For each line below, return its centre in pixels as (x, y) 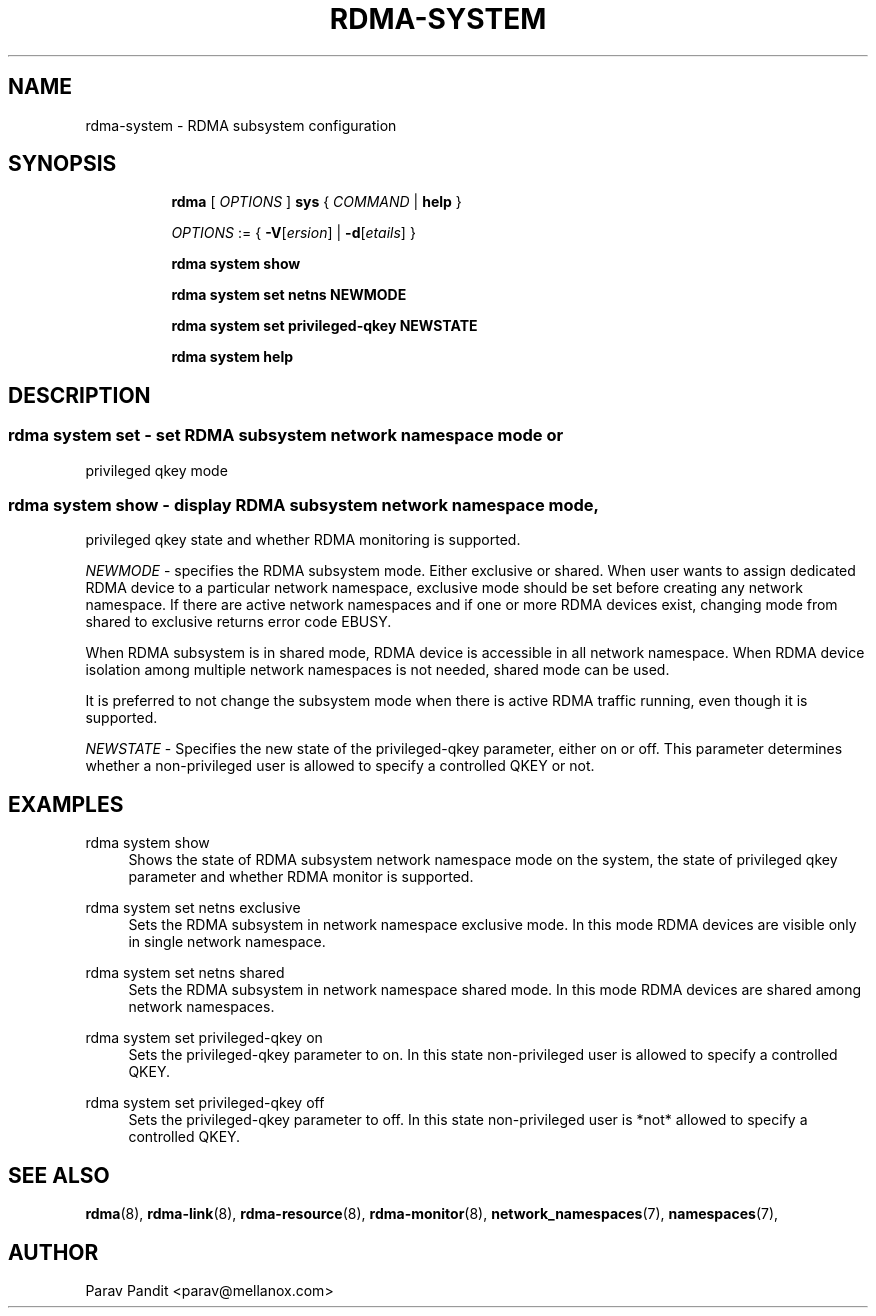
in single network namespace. (227, 942)
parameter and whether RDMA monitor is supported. (301, 877)
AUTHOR (53, 1252)
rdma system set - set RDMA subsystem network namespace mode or (286, 435)
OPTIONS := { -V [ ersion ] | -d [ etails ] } (293, 233)
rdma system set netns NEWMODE (289, 295)
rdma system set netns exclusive (193, 908)
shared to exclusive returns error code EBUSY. (238, 622)
